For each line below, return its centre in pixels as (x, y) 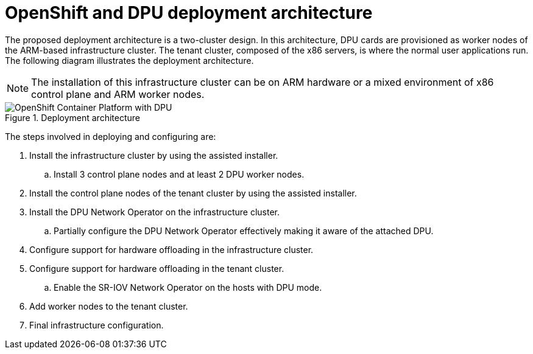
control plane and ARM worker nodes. (118, 94)
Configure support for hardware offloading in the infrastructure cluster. (171, 249)
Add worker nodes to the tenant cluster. (109, 306)
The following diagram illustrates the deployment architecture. (129, 60)
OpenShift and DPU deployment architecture (189, 13)
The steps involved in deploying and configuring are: (111, 136)
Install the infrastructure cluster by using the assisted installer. (154, 155)
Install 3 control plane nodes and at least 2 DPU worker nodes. (179, 174)
